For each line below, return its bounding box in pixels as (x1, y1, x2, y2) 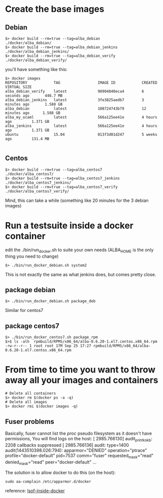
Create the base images (5, 3, 104, 15)
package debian (5, 285, 56, 294)
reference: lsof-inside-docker (5, 488, 65, 494)
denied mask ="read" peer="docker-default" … (5, 459, 97, 466)
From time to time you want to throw (5, 364, 156, 376)
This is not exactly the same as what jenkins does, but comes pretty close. (5, 271, 156, 277)
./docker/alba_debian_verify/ (5, 58, 67, 63)
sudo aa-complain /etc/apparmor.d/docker (5, 479, 92, 484)
